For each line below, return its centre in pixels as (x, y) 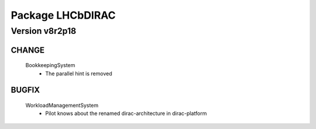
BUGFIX (25, 90)
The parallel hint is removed (79, 74)
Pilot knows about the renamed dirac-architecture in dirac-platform (126, 113)
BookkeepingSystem (50, 65)
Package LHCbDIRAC (63, 15)
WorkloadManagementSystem (62, 106)
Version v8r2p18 (44, 31)
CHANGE (28, 50)
